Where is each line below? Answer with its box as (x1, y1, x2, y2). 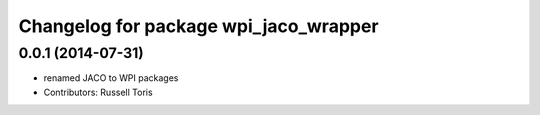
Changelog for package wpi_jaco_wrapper (18, 15, 379, 37)
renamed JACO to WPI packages (43, 72, 179, 84)
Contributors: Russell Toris (43, 86, 154, 98)
